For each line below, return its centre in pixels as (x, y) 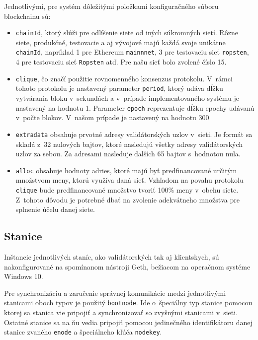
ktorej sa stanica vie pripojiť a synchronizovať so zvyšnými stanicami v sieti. (121, 312)
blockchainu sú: (27, 16)
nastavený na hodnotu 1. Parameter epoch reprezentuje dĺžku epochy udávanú (135, 107)
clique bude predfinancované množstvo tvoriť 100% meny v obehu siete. (127, 190)
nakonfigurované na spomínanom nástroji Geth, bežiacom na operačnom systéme (127, 266)
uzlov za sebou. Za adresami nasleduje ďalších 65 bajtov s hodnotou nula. (128, 154)
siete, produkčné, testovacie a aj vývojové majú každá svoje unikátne (121, 42)
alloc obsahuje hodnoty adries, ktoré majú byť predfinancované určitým (126, 170)
